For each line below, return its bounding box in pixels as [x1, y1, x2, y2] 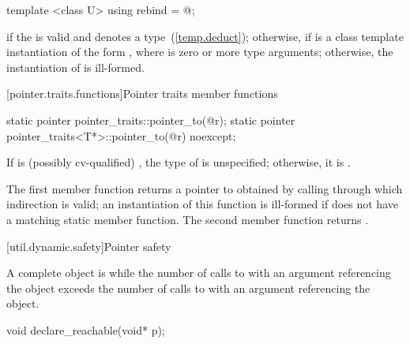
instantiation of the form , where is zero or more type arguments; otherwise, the [6, 43, 393, 60]
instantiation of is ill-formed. [6, 58, 145, 75]
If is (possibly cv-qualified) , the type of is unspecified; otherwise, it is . [6, 154, 351, 170]
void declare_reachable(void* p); [6, 321, 165, 338]
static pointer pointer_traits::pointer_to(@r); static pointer [6, 111, 295, 128]
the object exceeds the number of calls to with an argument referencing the [6, 279, 371, 296]
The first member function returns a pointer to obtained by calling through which [6, 180, 403, 196]
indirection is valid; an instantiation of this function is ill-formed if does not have [6, 196, 398, 212]
